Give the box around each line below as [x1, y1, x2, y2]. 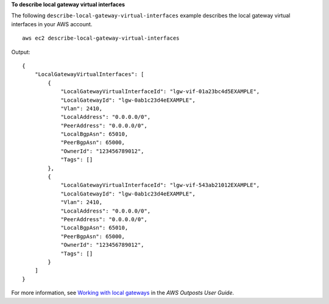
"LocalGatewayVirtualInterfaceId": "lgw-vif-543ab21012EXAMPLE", [60, 182, 260, 189]
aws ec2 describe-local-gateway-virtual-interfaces [22, 35, 180, 42]
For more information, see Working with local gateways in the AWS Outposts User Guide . [11, 289, 235, 297]
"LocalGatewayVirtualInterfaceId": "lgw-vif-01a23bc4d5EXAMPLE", [60, 88, 260, 95]
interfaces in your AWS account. [11, 20, 93, 27]
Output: [11, 48, 30, 55]
